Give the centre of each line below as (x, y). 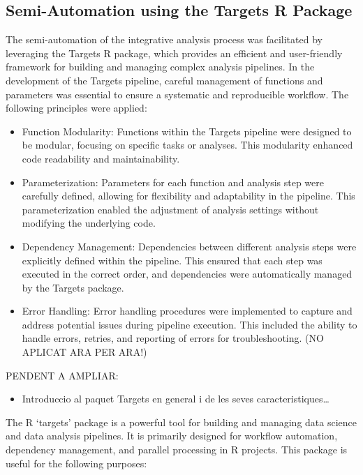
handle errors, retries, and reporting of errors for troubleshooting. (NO (173, 338)
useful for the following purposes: (76, 463)
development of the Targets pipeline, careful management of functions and (164, 80)
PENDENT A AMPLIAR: (62, 375)
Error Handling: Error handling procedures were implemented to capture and (187, 311)
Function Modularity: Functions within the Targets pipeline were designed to (187, 131)
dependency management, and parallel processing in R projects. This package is (177, 450)
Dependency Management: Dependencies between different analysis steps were (189, 246)
